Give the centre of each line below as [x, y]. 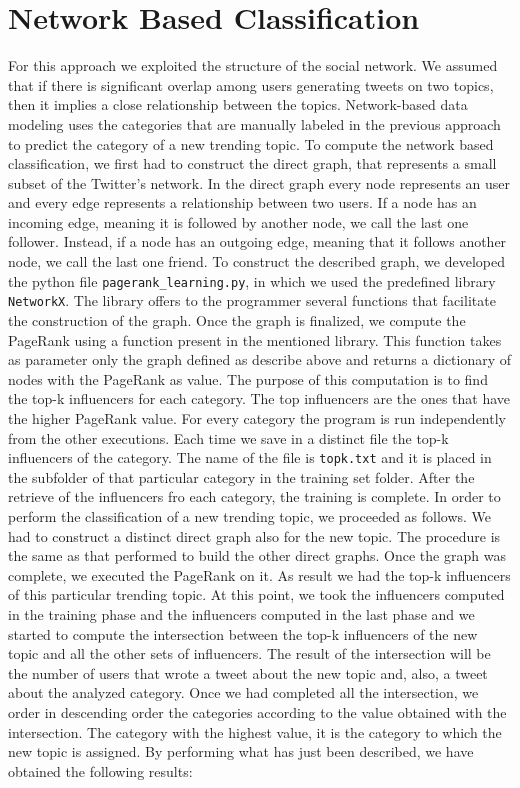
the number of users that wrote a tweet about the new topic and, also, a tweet [248, 672]
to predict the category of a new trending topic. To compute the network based [251, 143]
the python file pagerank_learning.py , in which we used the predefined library [252, 280]
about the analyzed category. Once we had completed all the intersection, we [243, 692]
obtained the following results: [100, 770]
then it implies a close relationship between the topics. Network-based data [238, 104]
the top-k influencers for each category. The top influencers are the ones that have [259, 398]
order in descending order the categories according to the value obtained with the [257, 711]
